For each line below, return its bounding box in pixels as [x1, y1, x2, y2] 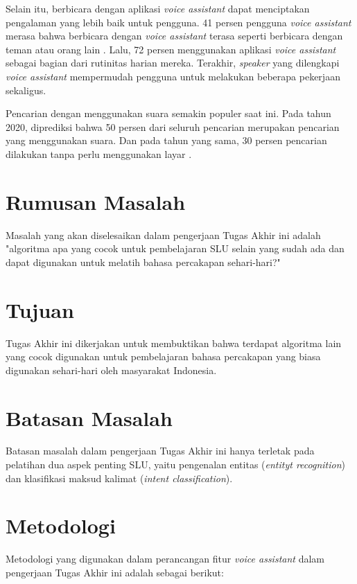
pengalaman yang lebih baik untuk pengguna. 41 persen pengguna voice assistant [6, 15, 351, 29]
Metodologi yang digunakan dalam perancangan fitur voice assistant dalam [6, 551, 324, 566]
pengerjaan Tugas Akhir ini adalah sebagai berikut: [6, 565, 224, 579]
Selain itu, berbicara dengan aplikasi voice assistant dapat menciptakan [6, 1, 310, 15]
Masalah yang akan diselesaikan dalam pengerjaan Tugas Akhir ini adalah [6, 227, 321, 242]
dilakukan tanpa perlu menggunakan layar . [6, 146, 192, 161]
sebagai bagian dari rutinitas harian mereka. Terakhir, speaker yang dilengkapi [6, 55, 340, 70]
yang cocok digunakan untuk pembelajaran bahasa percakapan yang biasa [6, 349, 321, 364]
